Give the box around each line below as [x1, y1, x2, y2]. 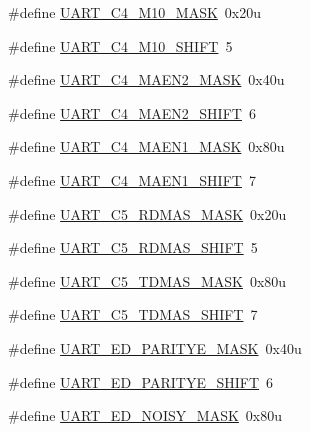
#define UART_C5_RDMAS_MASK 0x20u [8, 203, 287, 224]
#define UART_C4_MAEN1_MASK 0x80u [8, 136, 285, 157]
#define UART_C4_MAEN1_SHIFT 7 [8, 169, 256, 190]
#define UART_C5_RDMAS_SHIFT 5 [8, 237, 258, 258]
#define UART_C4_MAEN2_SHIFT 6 [8, 102, 256, 123]
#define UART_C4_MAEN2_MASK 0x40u [8, 69, 285, 90]
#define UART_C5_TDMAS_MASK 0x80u [8, 270, 287, 291]
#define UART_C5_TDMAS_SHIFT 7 [8, 304, 258, 325]
